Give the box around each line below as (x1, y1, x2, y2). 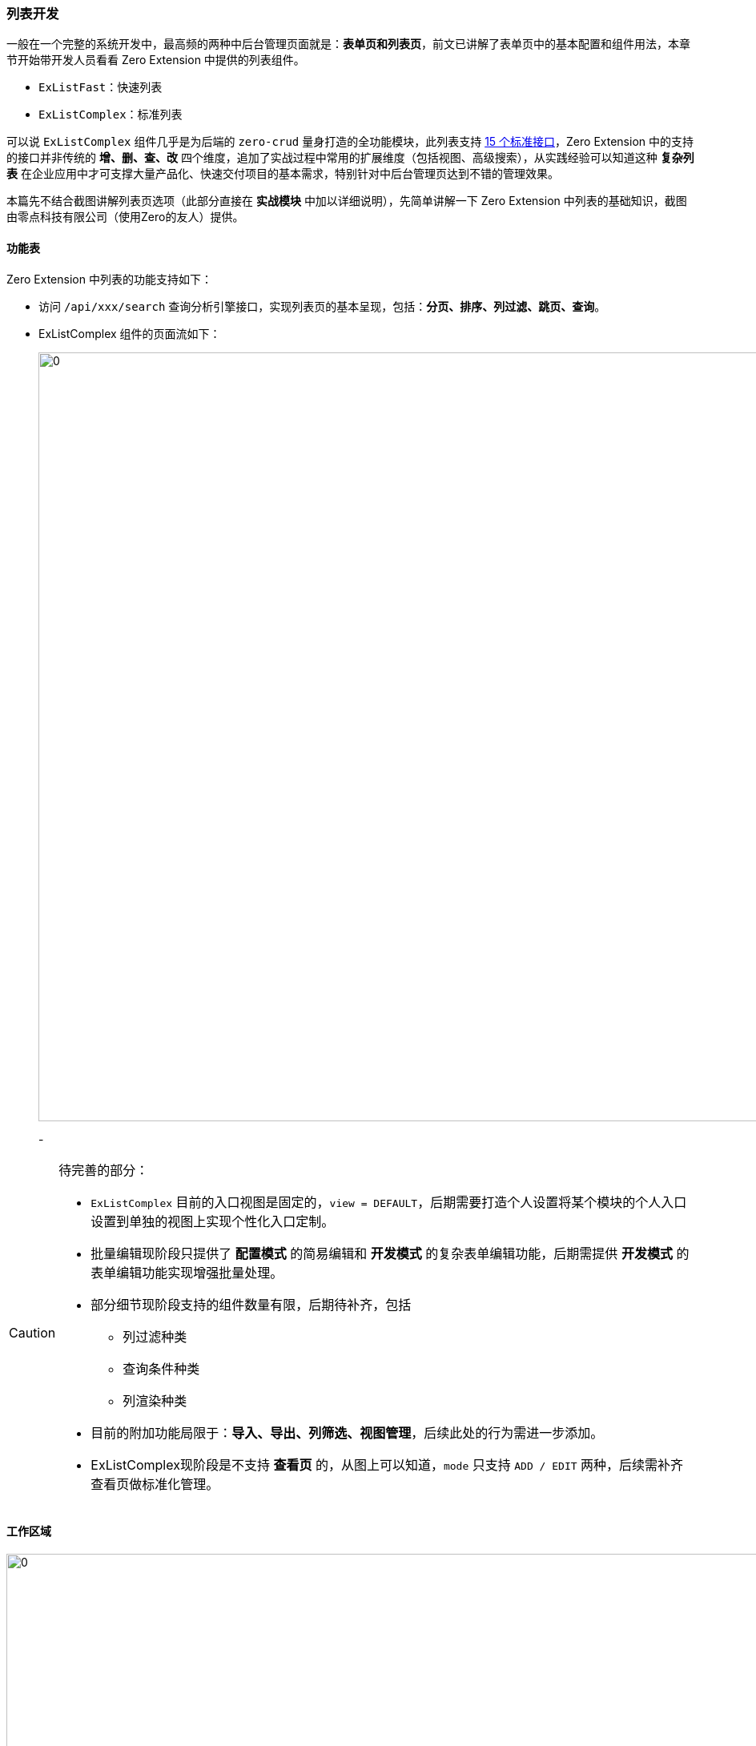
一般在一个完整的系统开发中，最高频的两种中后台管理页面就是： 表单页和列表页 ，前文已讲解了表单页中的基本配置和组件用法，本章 (6, 37, 690, 51)
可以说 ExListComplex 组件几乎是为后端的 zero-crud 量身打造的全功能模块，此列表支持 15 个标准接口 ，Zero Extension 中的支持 (6, 135, 694, 149)
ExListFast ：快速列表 (38, 80, 163, 95)
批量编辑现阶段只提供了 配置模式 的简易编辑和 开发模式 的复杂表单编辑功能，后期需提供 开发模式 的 (90, 1245, 690, 1261)
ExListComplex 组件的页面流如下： (38, 326, 221, 340)
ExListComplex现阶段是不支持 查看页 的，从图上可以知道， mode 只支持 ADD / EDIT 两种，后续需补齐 (90, 1456, 684, 1473)
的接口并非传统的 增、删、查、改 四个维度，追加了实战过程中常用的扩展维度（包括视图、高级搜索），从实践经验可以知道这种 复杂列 (6, 151, 694, 165)
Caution (9, 1324, 56, 1341)
